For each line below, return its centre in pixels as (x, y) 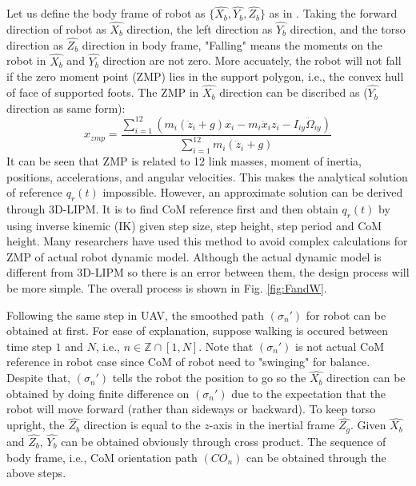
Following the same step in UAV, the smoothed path (136, 315)
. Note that (226, 346)
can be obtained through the (316, 457)
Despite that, (38, 378)
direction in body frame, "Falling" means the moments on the (232, 44)
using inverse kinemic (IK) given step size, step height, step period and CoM (194, 225)
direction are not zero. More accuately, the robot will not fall (252, 60)
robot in (26, 60)
